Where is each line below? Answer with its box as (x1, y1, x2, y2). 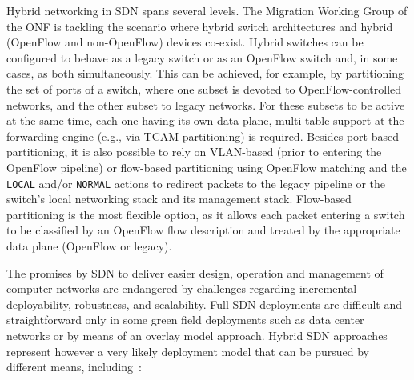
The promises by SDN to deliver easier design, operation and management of (6, 264, 384, 281)
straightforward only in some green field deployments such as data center (6, 311, 364, 328)
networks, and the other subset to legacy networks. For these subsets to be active (6, 96, 405, 113)
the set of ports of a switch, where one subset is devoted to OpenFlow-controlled (6, 80, 402, 97)
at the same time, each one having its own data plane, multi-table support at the (6, 112, 404, 129)
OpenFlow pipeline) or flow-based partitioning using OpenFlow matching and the (6, 158, 407, 175)
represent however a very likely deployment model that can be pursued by (6, 342, 369, 359)
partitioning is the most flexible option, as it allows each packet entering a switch (6, 206, 405, 222)
